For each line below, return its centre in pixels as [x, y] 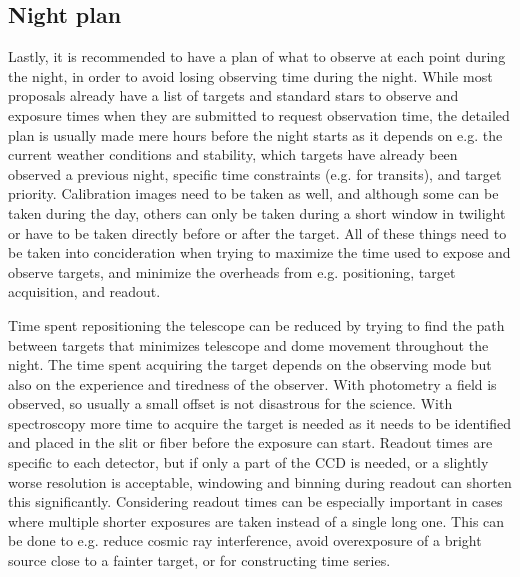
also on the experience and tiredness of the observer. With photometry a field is [252, 383]
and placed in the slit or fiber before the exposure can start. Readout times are [250, 442]
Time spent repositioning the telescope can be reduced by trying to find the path [256, 324]
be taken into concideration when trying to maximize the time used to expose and [259, 252]
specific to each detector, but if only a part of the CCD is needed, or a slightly [248, 462]
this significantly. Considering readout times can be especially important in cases [255, 501]
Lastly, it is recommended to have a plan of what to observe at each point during [257, 56]
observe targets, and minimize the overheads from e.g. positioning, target [232, 271]
